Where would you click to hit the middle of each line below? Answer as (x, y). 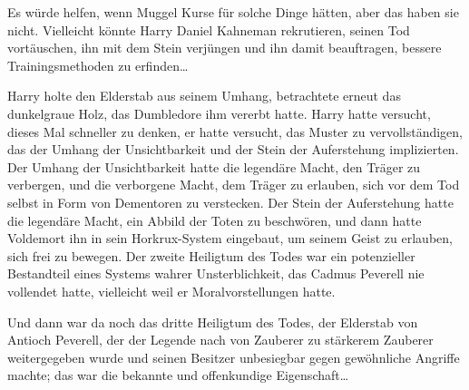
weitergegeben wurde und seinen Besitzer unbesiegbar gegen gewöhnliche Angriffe (234, 357)
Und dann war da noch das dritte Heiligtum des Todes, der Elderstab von (213, 322)
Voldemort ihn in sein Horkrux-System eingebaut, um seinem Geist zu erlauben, (230, 238)
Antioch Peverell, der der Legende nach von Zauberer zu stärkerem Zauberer (220, 340)
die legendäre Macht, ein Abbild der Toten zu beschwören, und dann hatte (215, 220)
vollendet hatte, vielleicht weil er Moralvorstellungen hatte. (171, 291)
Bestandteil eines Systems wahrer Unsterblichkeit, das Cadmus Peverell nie (216, 273)
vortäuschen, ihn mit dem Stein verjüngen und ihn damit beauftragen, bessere (225, 48)
